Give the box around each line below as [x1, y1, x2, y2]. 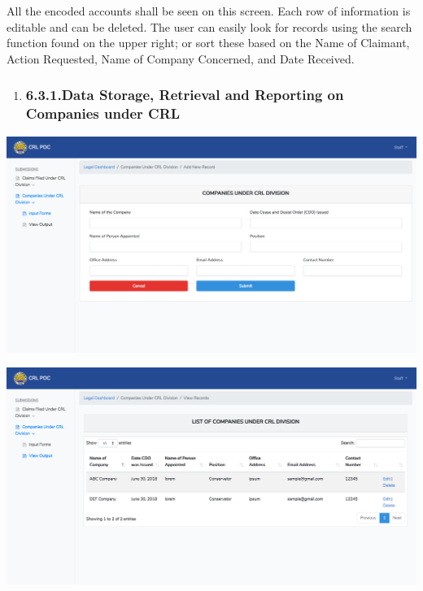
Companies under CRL [25, 103, 181, 124]
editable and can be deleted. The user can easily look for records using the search [7, 18, 412, 35]
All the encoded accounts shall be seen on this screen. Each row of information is [7, 2, 411, 19]
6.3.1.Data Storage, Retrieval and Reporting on [25, 85, 344, 105]
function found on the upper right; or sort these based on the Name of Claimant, [7, 34, 410, 51]
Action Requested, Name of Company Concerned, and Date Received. [7, 50, 355, 67]
